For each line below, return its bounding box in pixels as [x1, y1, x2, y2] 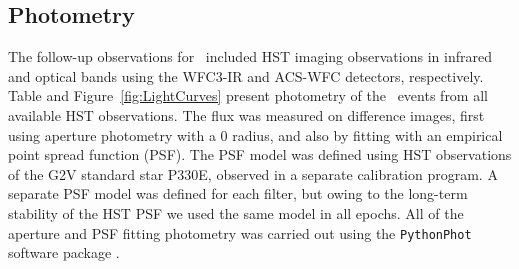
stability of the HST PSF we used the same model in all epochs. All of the [8, 202, 464, 223]
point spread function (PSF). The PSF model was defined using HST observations [8, 144, 512, 165]
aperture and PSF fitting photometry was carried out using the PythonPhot [8, 222, 472, 243]
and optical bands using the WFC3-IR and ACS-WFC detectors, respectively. [8, 65, 484, 86]
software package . [8, 242, 120, 263]
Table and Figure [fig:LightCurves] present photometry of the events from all [8, 85, 488, 106]
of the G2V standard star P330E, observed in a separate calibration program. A [8, 163, 498, 184]
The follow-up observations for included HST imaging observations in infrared [8, 46, 492, 67]
